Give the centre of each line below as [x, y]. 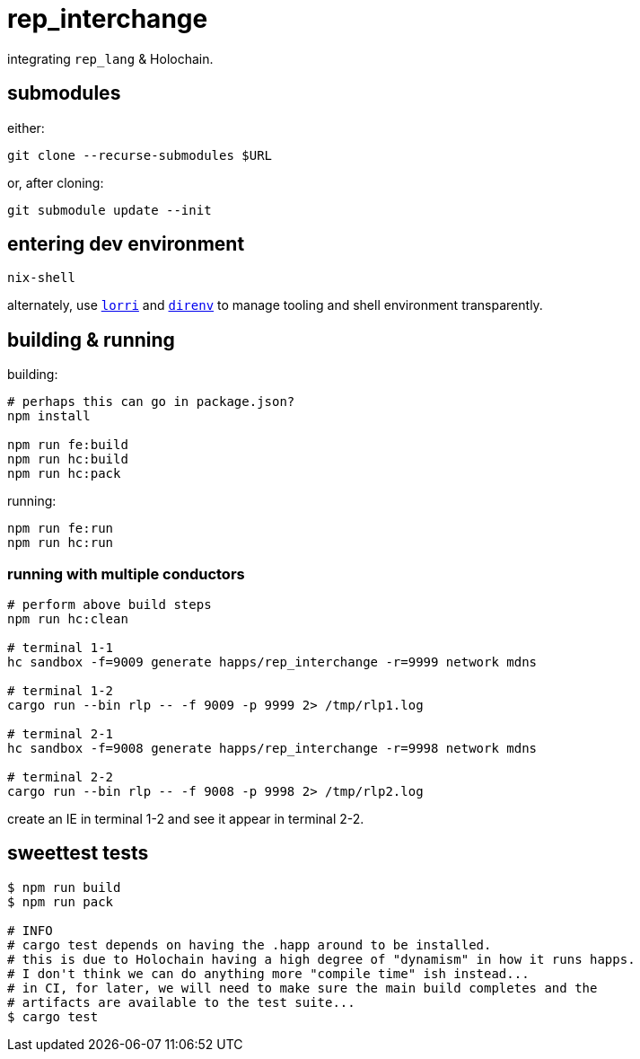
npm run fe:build [68, 445]
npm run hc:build [68, 459]
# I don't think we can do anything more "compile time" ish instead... [268, 973]
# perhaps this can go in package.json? [151, 402]
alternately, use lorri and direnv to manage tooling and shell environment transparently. [275, 305]
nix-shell [41, 278]
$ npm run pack [61, 901]
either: [26, 128]
